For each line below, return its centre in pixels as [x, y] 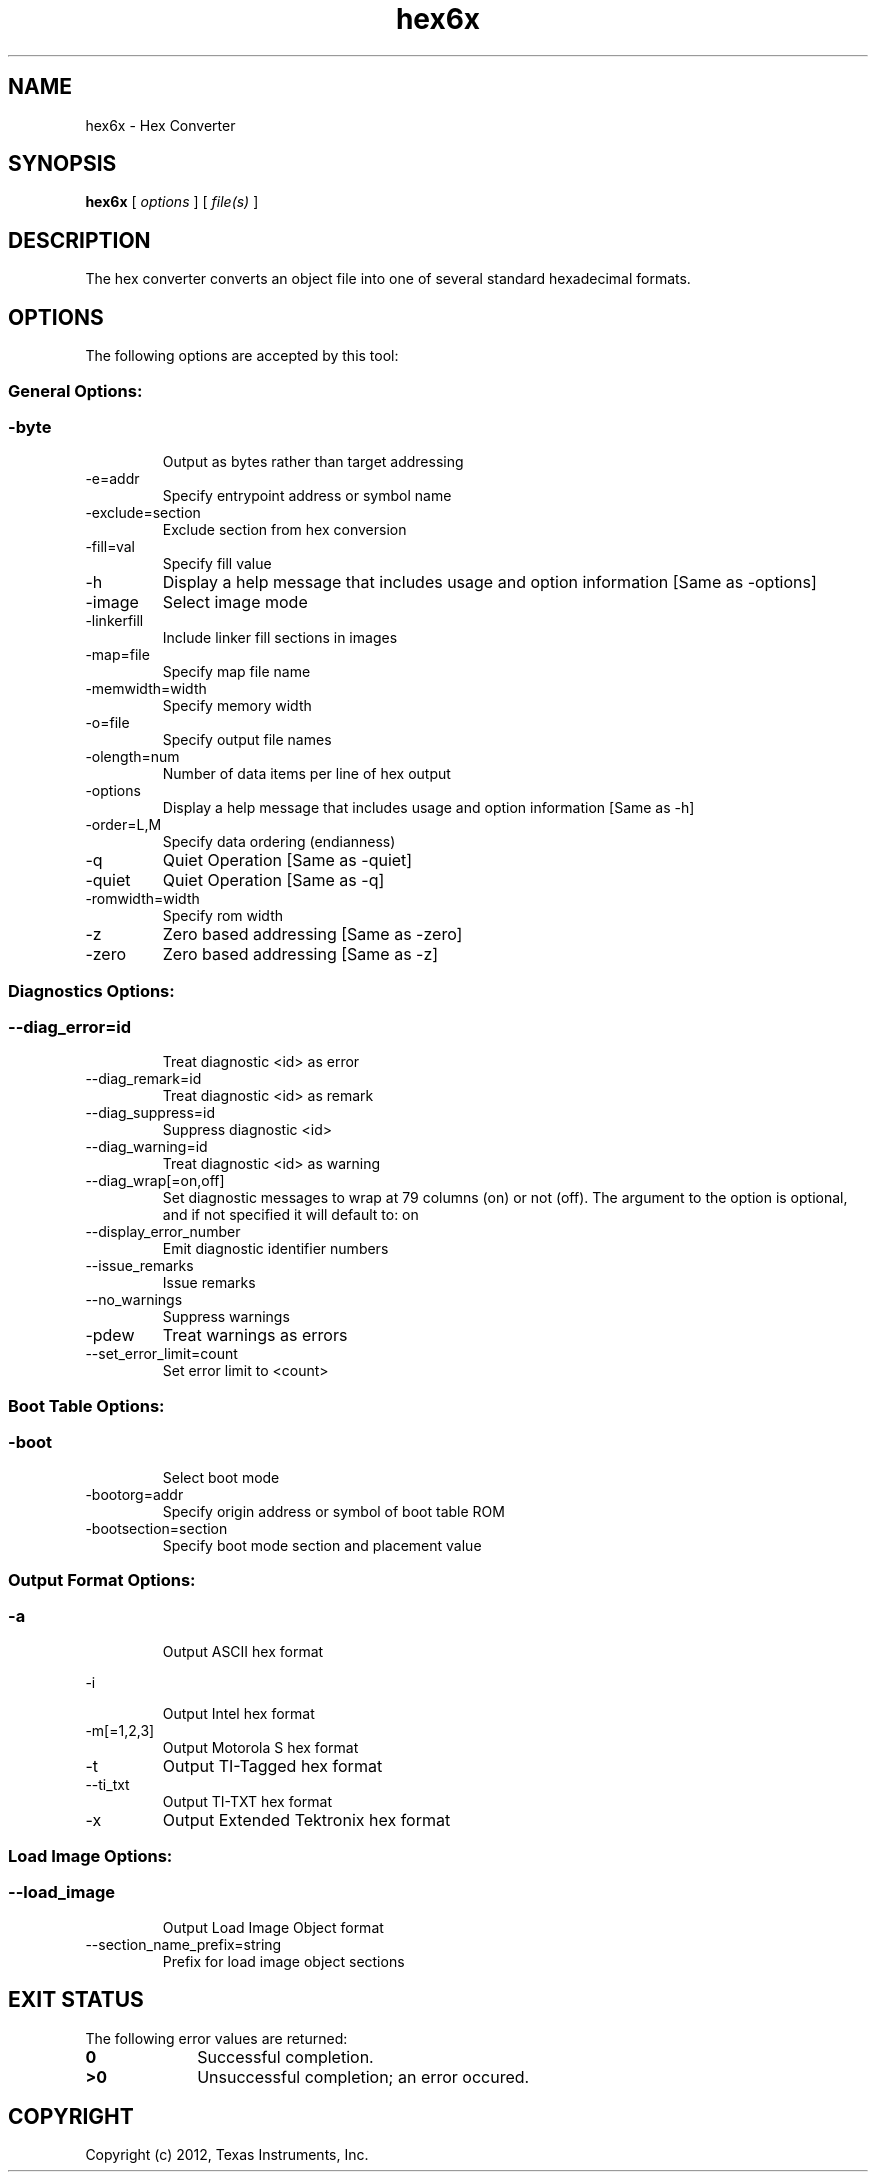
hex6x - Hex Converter [160, 125]
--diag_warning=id [146, 1147]
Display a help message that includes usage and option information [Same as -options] [489, 582]
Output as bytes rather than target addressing [313, 462]
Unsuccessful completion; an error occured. [363, 2076]
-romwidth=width [142, 899]
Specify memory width [237, 706]
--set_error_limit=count [161, 1354]
